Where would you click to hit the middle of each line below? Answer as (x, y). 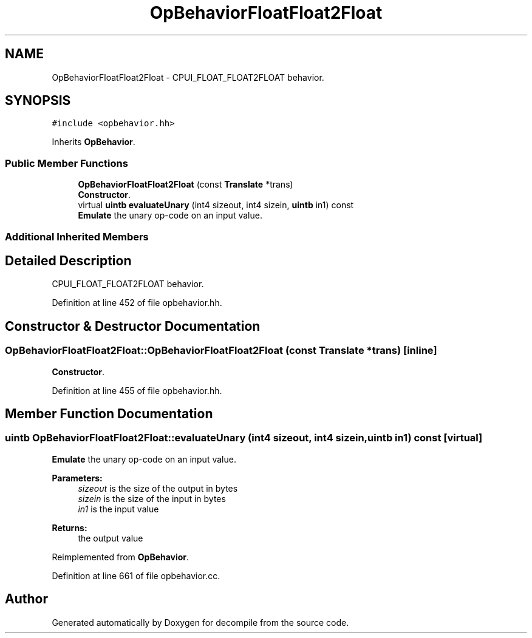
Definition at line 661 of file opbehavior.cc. (136, 575)
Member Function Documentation (109, 414)
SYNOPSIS (38, 101)
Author (26, 599)
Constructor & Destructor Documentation (133, 326)
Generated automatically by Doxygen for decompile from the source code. (200, 622)
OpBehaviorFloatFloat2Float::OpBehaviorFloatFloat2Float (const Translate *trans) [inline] (221, 351)
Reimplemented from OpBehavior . (121, 557)
